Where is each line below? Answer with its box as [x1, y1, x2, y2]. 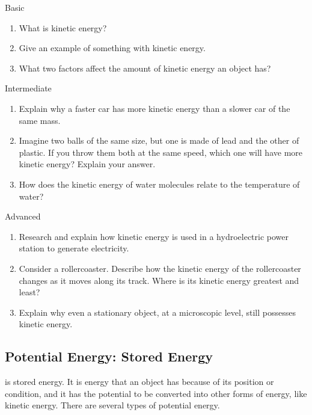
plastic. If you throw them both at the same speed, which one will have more [19, 146, 303, 158]
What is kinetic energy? [19, 21, 107, 34]
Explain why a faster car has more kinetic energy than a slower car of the [19, 102, 290, 114]
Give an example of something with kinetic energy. [19, 41, 206, 54]
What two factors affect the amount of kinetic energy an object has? [19, 61, 271, 74]
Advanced [5, 210, 41, 223]
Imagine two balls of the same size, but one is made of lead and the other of [19, 134, 299, 147]
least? [19, 286, 40, 298]
